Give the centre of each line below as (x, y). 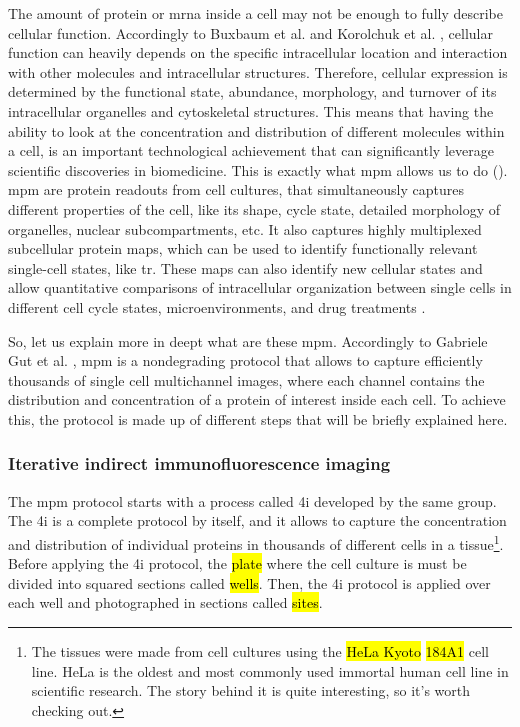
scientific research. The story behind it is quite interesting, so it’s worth (251, 690)
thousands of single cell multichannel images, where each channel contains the (246, 379)
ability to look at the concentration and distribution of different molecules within (256, 130)
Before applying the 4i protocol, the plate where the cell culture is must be (237, 563)
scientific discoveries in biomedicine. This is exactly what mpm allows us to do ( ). (258, 169)
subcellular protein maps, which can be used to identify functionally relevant (243, 248)
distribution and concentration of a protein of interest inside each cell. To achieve (257, 399)
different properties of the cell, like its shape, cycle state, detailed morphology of (254, 208)
